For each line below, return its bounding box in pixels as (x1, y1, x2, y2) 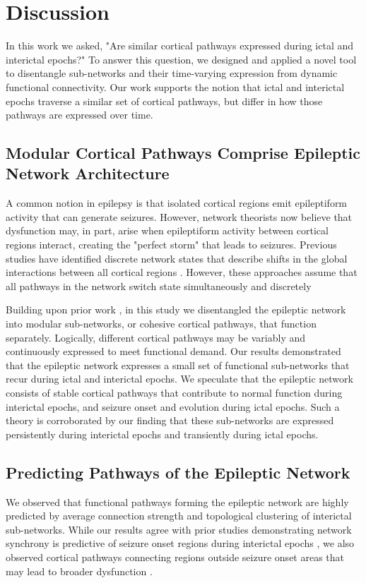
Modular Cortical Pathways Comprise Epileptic (6, 142, 360, 164)
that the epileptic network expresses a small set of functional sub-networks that (6, 357, 350, 372)
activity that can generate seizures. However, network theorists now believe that (6, 209, 353, 224)
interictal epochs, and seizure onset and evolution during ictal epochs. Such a (6, 399, 340, 414)
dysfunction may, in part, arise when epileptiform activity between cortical (6, 223, 329, 238)
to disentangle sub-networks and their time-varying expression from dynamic (6, 66, 338, 80)
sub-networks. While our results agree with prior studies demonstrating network (6, 522, 352, 536)
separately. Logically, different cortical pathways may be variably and (6, 330, 306, 344)
